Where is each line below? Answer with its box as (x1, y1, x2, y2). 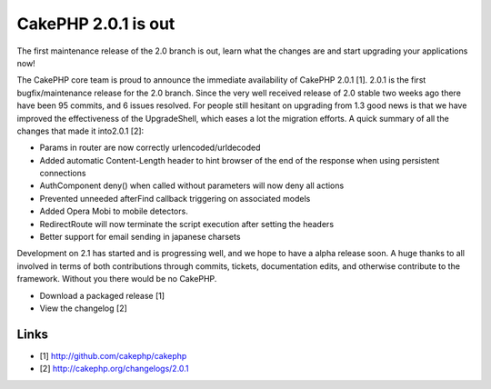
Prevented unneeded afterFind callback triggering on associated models (39, 193, 311, 204)
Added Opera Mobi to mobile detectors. (39, 205, 188, 217)
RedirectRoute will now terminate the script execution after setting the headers (39, 218, 335, 229)
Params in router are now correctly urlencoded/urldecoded (39, 142, 261, 154)
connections (39, 168, 86, 179)
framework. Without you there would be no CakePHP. (16, 274, 217, 284)
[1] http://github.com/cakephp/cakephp (39, 350, 187, 361)
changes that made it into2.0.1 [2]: (16, 125, 145, 136)
